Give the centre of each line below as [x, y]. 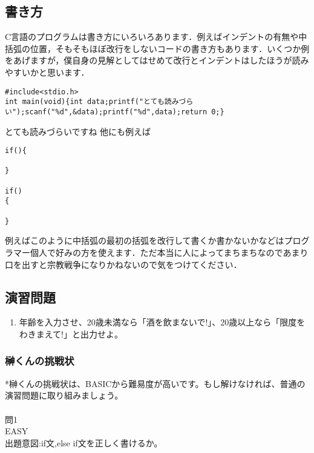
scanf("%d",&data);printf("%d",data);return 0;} [125, 112]
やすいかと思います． [47, 72]
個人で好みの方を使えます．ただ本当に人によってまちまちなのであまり [169, 252]
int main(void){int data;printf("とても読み [92, 102]
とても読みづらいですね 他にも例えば [78, 131]
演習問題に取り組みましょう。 [64, 395]
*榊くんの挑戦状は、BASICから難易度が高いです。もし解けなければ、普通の [155, 383]
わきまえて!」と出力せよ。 [71, 334]
